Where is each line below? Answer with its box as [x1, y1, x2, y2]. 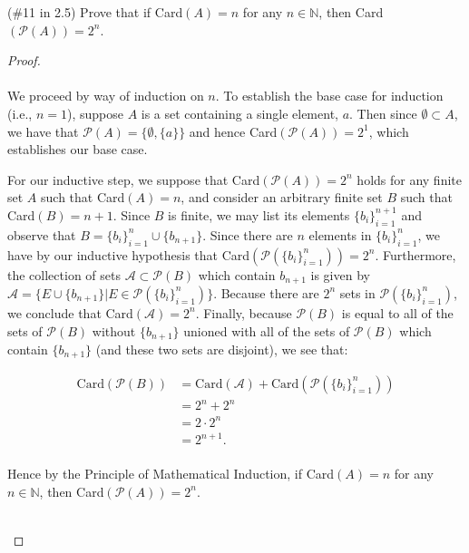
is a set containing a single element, [141, 103, 338, 122]
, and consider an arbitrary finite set [181, 188, 383, 207]
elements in [308, 225, 372, 244]
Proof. [7, 51, 41, 70]
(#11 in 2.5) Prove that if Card [7, 3, 183, 21]
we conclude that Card [7, 303, 133, 322]
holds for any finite [357, 170, 462, 189]
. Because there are [213, 283, 319, 302]
